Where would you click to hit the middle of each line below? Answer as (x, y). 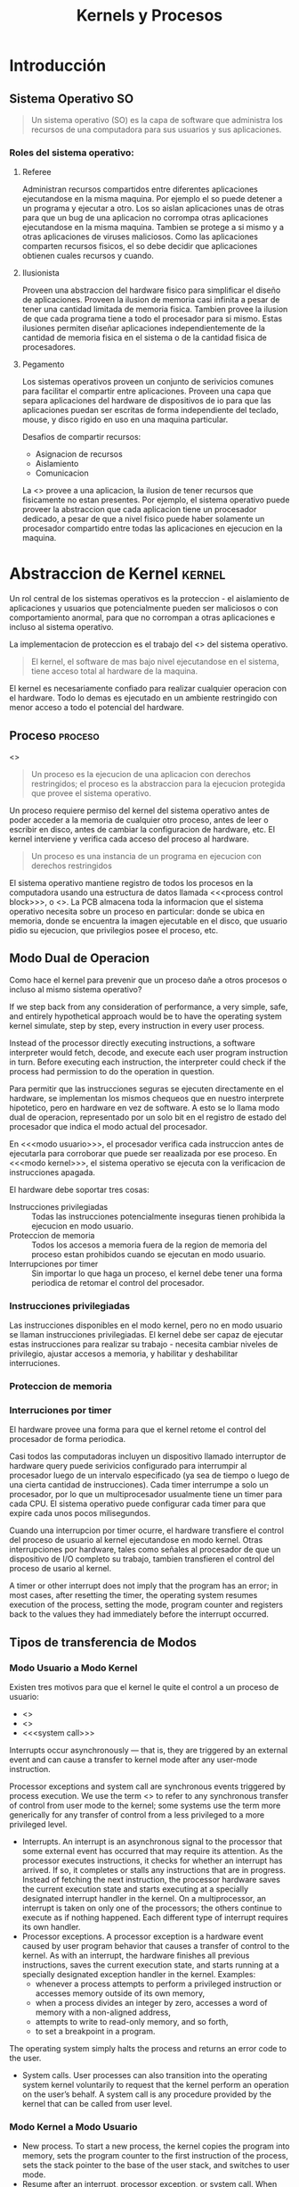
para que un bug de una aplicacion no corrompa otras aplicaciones (145, 218)
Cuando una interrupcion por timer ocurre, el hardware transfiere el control (147, 1530)
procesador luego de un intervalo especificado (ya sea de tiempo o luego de (149, 1475)
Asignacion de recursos (79, 454)
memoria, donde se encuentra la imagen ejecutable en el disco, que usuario (148, 921)
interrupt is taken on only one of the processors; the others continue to (152, 1908)
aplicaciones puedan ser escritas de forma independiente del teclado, (150, 410)
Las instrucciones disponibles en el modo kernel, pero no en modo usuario (146, 1325)
